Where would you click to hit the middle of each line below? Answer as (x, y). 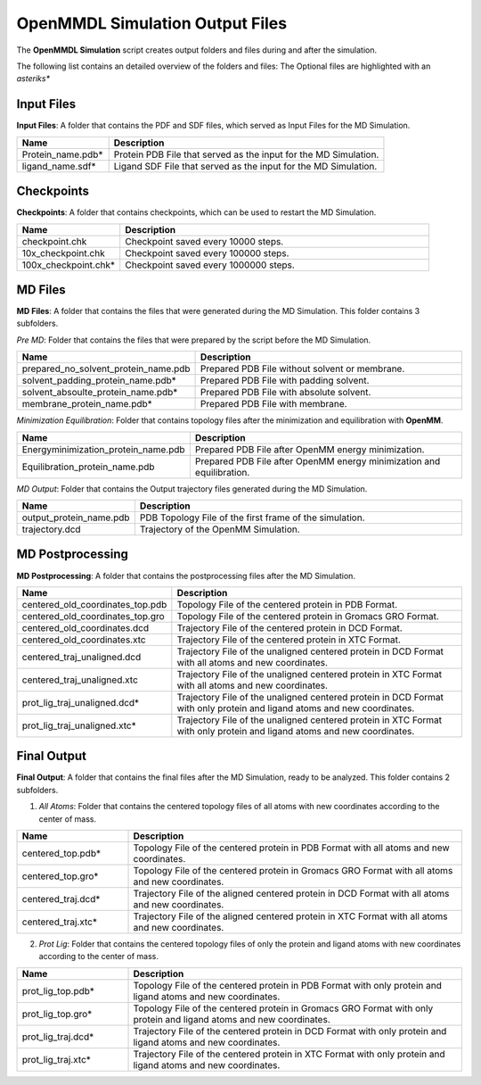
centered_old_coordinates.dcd (86, 627)
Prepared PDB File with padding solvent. (285, 381)
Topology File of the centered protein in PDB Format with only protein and (288, 985)
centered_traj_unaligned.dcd (82, 657)
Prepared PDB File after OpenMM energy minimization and (318, 461)
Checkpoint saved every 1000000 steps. (210, 265)
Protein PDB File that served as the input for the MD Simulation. (246, 154)
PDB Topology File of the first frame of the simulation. (252, 518)
